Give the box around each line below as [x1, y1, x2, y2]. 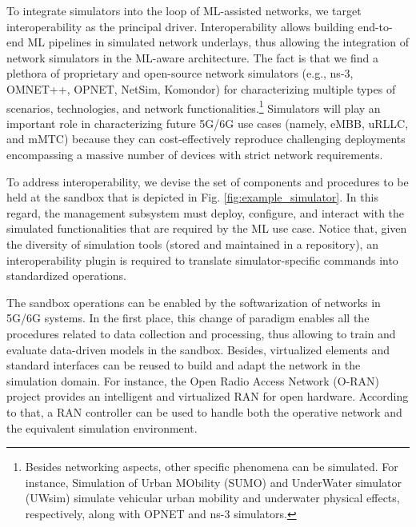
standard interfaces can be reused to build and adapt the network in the [6, 357, 361, 373]
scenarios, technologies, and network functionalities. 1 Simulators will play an [6, 97, 381, 116]
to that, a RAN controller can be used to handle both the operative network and [6, 403, 402, 420]
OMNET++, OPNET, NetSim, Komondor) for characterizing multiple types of [6, 80, 396, 97]
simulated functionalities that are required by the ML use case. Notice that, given [6, 220, 407, 237]
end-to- [358, 18, 393, 34]
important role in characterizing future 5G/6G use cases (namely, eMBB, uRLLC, [6, 114, 409, 131]
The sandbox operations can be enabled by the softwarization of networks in [6, 293, 381, 310]
